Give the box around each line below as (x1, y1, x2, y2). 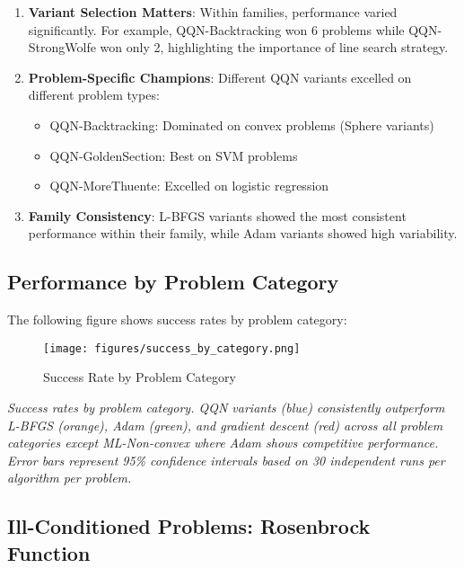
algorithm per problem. (7, 468, 132, 487)
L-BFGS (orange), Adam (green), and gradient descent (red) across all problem (7, 415, 443, 434)
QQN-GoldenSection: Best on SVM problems (49, 146, 298, 164)
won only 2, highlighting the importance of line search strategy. (100, 38, 449, 57)
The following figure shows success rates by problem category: (7, 310, 347, 329)
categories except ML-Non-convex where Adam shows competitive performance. (7, 433, 439, 452)
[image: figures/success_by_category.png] (43, 342, 301, 355)
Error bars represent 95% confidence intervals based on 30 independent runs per (7, 450, 445, 469)
